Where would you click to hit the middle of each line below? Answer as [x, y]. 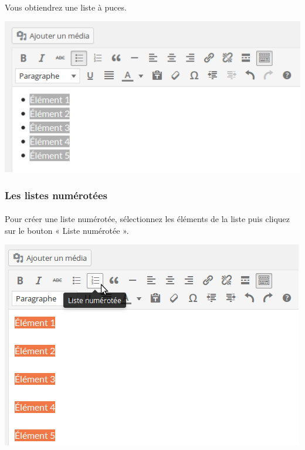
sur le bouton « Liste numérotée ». [67, 230]
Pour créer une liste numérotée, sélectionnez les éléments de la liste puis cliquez [148, 219]
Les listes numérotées [56, 195]
